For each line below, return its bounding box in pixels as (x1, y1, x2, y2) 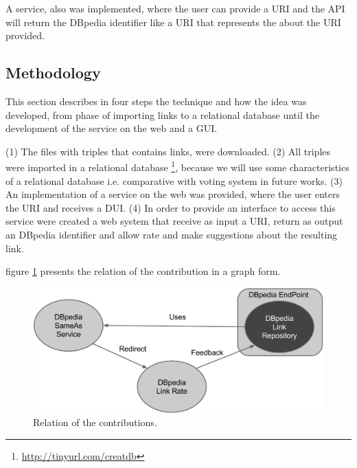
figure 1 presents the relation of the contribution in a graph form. (5, 264, 281, 278)
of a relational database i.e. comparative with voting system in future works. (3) (5, 173, 343, 188)
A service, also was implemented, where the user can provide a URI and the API (5, 1, 345, 15)
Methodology (5, 62, 101, 83)
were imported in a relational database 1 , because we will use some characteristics (5, 158, 349, 175)
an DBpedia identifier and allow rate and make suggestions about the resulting (5, 227, 338, 241)
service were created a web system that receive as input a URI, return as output (5, 214, 343, 228)
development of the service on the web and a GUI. (5, 121, 218, 135)
